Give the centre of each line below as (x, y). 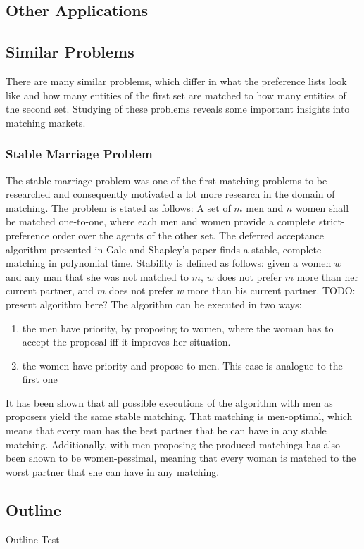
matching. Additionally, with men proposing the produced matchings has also (173, 444)
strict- (332, 221)
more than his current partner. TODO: (271, 290)
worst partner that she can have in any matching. (113, 471)
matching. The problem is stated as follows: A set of (118, 207)
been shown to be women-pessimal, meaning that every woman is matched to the (181, 458)
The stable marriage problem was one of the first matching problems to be (167, 180)
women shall (322, 207)
